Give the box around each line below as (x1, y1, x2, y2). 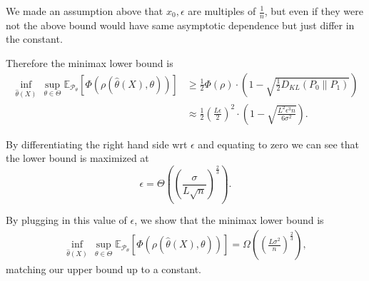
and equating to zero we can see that (198, 136, 360, 151)
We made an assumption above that (6, 4, 163, 18)
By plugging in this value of (6, 213, 127, 228)
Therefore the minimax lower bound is (6, 56, 173, 71)
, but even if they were (264, 4, 363, 18)
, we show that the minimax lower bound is (134, 213, 324, 228)
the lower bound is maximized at (6, 150, 149, 165)
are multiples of (188, 4, 256, 18)
